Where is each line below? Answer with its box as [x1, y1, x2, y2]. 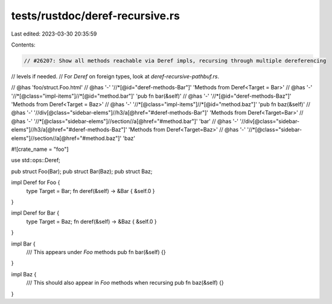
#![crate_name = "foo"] [11, 145, 69, 153]
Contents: [11, 41, 36, 48]
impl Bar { [11, 240, 36, 247]
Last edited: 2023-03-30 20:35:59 [11, 30, 97, 37]
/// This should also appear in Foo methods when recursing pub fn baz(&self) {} [26, 279, 225, 287]
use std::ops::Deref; [11, 157, 60, 164]
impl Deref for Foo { [11, 179, 60, 186]
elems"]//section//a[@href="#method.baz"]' [11, 135, 122, 142]
